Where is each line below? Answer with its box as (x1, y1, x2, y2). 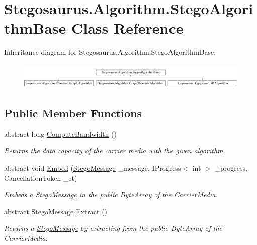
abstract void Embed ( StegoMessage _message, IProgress (4, 162, 181, 173)
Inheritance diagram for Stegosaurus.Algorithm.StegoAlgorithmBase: (4, 47, 216, 57)
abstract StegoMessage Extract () (4, 206, 108, 216)
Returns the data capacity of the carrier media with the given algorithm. (4, 145, 225, 156)
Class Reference (71, 18, 184, 38)
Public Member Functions (4, 105, 142, 121)
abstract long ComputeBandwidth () (4, 128, 117, 139)
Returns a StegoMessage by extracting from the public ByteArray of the (4, 223, 223, 233)
